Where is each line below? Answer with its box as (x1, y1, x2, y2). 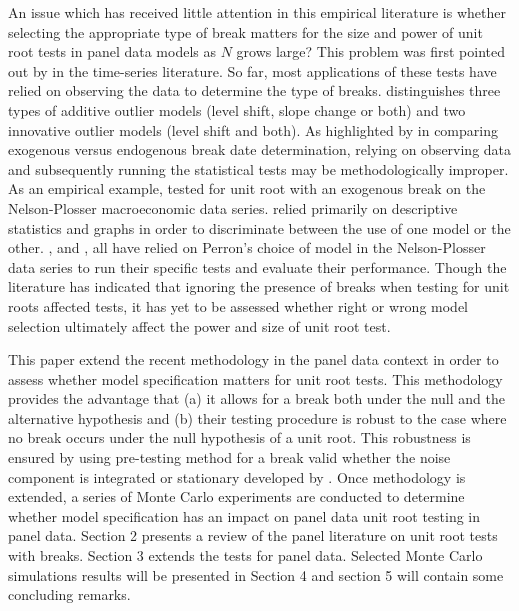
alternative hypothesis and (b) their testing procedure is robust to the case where (8, 407, 507, 428)
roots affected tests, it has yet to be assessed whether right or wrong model (8, 295, 469, 316)
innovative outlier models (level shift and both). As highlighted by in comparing (8, 119, 498, 140)
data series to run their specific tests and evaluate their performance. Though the (8, 256, 507, 277)
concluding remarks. (8, 584, 131, 605)
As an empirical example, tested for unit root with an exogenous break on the (8, 178, 486, 199)
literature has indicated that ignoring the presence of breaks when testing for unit (8, 276, 510, 297)
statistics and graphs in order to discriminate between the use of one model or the (8, 217, 511, 238)
